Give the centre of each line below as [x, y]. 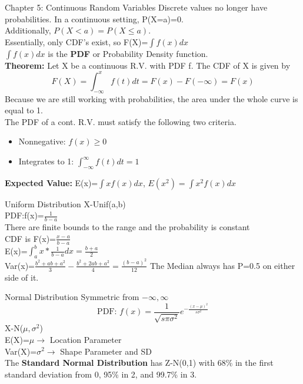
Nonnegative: [42, 141]
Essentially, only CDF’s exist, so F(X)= [76, 41]
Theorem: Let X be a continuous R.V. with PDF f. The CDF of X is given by [148, 65]
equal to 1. [24, 110]
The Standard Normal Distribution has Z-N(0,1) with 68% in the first [139, 363]
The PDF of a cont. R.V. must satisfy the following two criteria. [121, 121]
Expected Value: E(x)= [51, 182]
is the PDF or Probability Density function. [128, 53]
